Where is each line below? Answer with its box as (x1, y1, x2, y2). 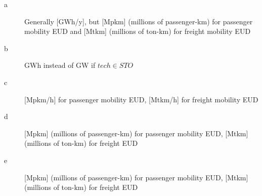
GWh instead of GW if (24, 60, 96, 70)
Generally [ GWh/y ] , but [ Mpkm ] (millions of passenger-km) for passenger (24, 16, 253, 26)
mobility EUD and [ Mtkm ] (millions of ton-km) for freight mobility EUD (24, 26, 251, 36)
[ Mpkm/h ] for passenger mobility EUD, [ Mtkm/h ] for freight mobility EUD (24, 94, 258, 104)
